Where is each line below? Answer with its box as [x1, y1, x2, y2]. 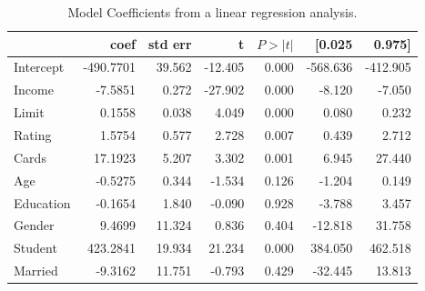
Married [14, 261, 58, 280]
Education [14, 193, 71, 212]
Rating [14, 125, 52, 144]
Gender [14, 216, 55, 235]
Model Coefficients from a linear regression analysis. [67, 3, 358, 21]
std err [148, 34, 192, 53]
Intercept [14, 57, 65, 76]
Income [14, 80, 54, 99]
